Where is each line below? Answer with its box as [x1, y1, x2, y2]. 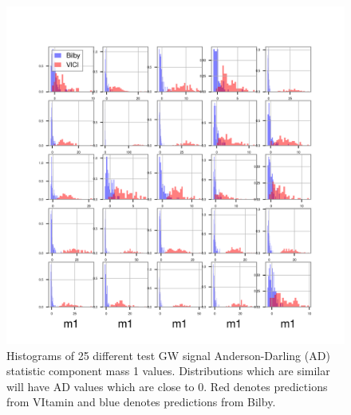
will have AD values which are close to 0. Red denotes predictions [6, 378, 328, 394]
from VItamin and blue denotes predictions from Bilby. [6, 393, 276, 410]
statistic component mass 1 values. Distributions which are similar [6, 362, 330, 379]
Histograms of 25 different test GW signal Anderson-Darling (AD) [6, 346, 330, 363]
